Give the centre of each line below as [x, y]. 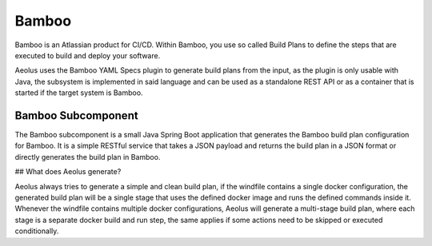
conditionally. [37, 231]
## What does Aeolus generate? [68, 172]
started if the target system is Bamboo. [79, 93]
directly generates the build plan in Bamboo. [88, 157]
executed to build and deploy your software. [88, 55]
